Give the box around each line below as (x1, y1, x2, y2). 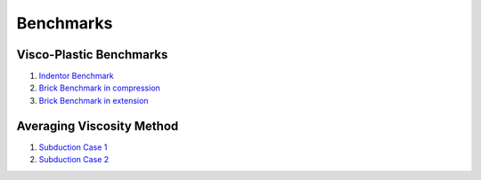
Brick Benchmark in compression (38, 82, 160, 93)
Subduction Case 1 (38, 142, 108, 153)
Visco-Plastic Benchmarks (16, 47, 168, 62)
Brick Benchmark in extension (38, 95, 149, 106)
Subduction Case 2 (38, 154, 110, 165)
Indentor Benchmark (38, 71, 115, 82)
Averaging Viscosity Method (16, 118, 179, 133)
